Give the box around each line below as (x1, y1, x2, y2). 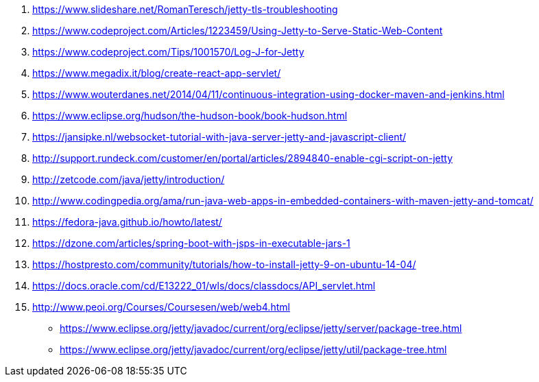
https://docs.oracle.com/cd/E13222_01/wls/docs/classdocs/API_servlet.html (32, 280, 376, 291)
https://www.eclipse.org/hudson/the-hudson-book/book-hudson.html (32, 110, 348, 121)
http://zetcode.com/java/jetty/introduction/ (32, 174, 225, 185)
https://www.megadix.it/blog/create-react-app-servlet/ (32, 67, 281, 79)
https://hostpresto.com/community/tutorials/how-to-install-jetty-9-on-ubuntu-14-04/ (32, 259, 416, 270)
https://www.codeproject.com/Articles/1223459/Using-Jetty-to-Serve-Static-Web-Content (32, 25, 443, 36)
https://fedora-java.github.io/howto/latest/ (32, 216, 222, 228)
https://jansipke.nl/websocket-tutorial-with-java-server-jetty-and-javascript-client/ (32, 131, 407, 143)
